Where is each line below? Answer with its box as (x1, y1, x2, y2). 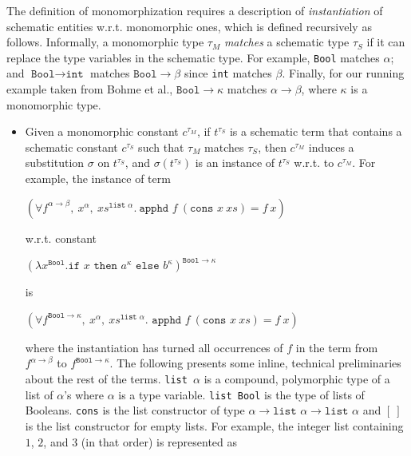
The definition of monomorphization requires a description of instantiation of (6, 2, 383, 18)
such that (138, 138, 184, 155)
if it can (366, 34, 405, 50)
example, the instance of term (25, 170, 171, 187)
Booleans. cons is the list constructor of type (25, 402, 245, 418)
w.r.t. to (294, 154, 334, 171)
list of (25, 386, 53, 402)
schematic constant (25, 138, 118, 155)
